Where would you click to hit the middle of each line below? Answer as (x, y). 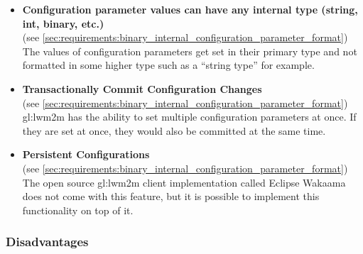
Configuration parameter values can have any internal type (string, (190, 9)
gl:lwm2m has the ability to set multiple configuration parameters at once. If (189, 117)
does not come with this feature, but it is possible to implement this (171, 196)
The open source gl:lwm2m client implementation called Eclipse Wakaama (184, 182)
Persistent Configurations (86, 154)
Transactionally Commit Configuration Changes (142, 88)
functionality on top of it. (78, 210)
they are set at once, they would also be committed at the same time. (174, 130)
